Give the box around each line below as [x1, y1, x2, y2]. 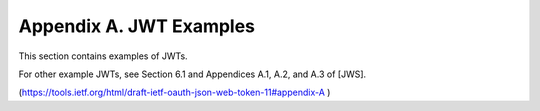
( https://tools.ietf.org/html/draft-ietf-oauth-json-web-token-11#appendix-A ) [18, 86, 331, 99]
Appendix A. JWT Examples [18, 15, 255, 37]
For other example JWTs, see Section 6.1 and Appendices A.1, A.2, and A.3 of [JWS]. [18, 68, 367, 80]
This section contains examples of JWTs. [18, 50, 189, 62]
